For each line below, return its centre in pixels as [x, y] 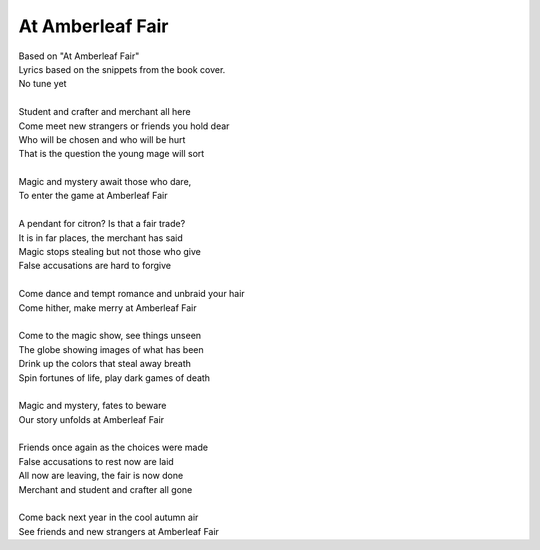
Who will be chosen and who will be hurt [102, 139]
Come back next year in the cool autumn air [108, 517]
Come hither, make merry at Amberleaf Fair [107, 307]
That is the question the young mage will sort [111, 154]
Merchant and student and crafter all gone [105, 489]
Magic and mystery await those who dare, [105, 182]
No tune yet [42, 84]
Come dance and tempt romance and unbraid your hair [131, 294]
